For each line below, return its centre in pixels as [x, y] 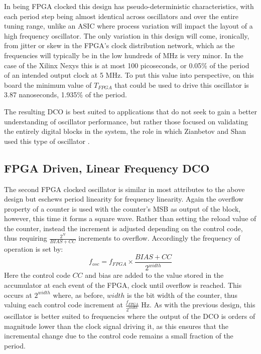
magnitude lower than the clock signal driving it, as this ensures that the [116, 326]
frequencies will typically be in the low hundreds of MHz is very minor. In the [124, 55]
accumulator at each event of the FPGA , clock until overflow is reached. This [123, 285]
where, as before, [79, 295]
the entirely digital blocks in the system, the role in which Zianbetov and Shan [125, 131]
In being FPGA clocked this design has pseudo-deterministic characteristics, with [129, 6]
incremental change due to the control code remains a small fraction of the [119, 336]
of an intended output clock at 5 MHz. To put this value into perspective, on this [129, 75]
